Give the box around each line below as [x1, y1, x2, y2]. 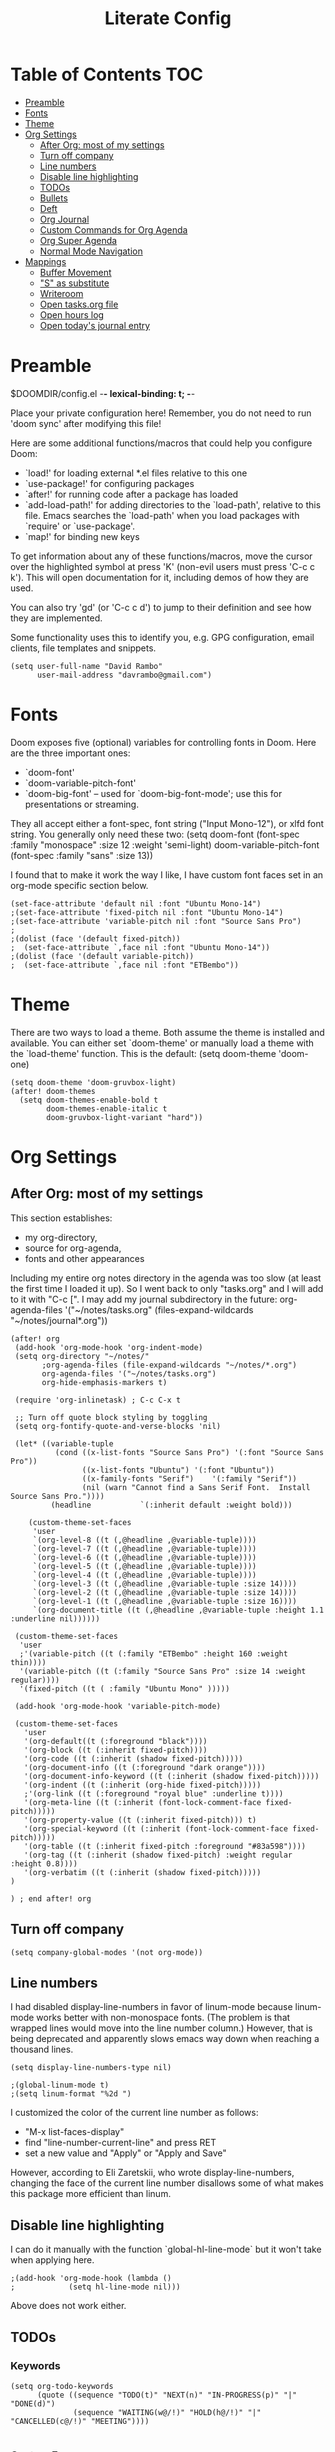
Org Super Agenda [39, 234, 118, 246]
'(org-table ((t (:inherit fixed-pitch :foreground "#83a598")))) [23, 1841, 307, 1851]
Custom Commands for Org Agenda [39, 223, 188, 236]
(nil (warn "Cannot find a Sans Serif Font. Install [81, 1482, 311, 1492]
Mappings [24, 255, 67, 267]
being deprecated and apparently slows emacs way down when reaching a [10, 2033, 320, 2045]
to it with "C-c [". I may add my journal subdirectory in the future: [10, 1293, 278, 1305]
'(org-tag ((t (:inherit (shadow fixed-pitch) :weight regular [23, 1850, 293, 1860]
